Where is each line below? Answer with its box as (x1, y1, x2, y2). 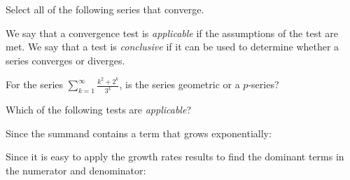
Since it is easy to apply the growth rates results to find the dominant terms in (6, 149, 344, 164)
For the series (6, 77, 64, 92)
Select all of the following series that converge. (6, 2, 204, 16)
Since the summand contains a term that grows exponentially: (6, 125, 272, 140)
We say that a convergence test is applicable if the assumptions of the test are (6, 25, 338, 40)
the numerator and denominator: (6, 162, 146, 177)
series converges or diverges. (6, 53, 125, 67)
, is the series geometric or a (119, 77, 240, 92)
